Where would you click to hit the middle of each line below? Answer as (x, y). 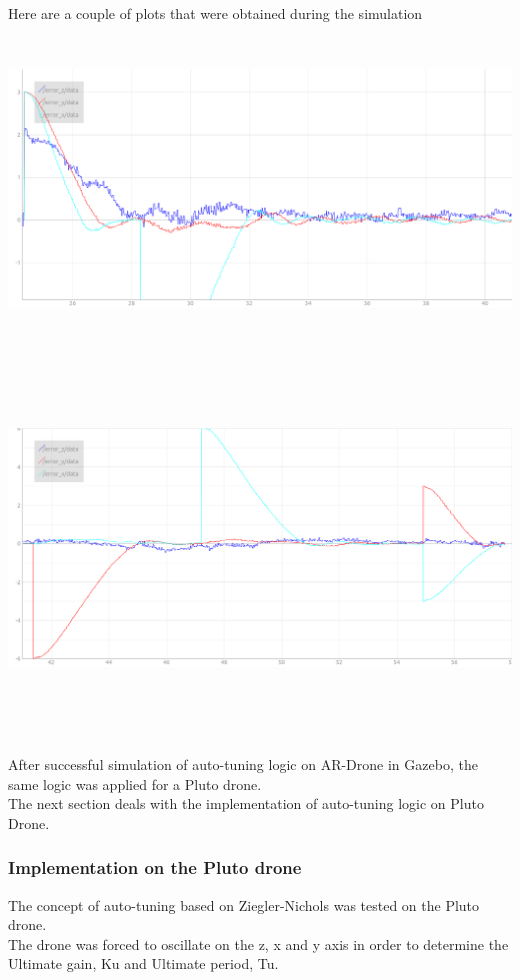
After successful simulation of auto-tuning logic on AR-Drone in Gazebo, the (243, 764)
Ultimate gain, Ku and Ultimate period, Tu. (143, 963)
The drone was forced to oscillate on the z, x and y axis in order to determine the (258, 943)
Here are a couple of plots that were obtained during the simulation (215, 13)
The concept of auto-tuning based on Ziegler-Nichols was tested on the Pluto (244, 904)
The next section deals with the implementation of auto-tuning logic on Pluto (246, 803)
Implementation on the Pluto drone (155, 867)
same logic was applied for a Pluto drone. (135, 783)
